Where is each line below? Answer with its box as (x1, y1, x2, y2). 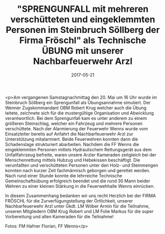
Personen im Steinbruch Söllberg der (5, 25, 160, 35)
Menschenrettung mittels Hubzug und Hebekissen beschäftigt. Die (5, 157, 140, 163)
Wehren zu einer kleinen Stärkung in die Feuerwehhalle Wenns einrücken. (5, 183, 155, 189)
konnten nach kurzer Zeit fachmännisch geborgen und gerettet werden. (5, 167, 151, 173)
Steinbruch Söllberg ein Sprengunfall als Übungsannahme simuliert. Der (5, 99, 151, 105)
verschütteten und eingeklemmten (10, 14, 155, 25)
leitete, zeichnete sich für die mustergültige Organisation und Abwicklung (5, 110, 154, 116)
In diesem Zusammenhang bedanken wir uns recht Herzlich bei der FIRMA (5, 193, 156, 199)
